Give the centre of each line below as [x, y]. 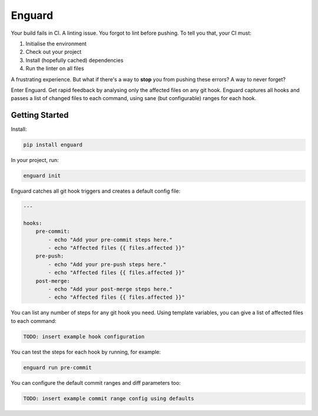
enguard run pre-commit [58, 367]
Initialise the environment [56, 44]
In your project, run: [35, 160]
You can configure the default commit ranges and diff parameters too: [96, 382]
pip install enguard [53, 145]
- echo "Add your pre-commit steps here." [110, 240]
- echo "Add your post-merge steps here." [110, 289]
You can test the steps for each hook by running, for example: [86, 352]
